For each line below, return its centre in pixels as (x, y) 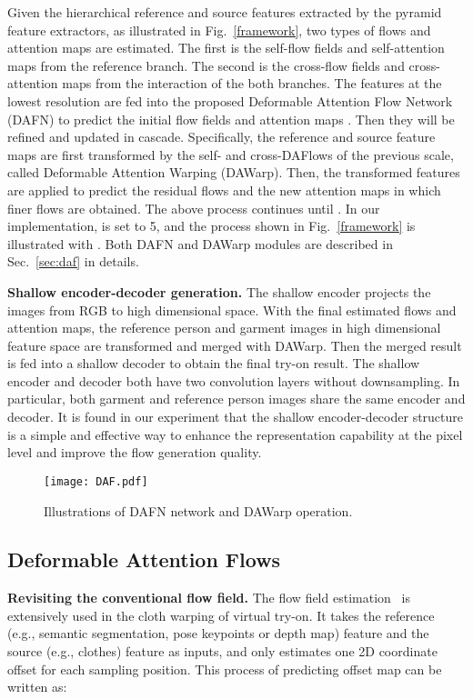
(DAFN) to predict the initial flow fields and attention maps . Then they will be (231, 119)
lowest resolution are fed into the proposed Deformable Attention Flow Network (230, 100)
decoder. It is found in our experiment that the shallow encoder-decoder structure (236, 417)
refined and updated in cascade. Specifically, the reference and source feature (221, 137)
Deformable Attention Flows (144, 559)
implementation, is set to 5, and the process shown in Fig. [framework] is (211, 226)
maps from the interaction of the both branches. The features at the (252, 83)
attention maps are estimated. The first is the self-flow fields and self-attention (226, 48)
